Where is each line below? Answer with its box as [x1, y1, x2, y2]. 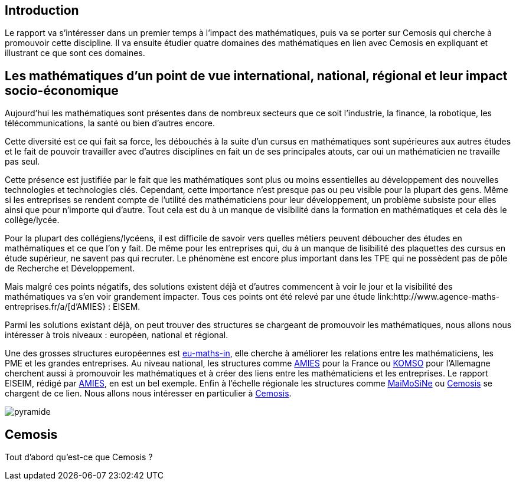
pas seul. [5, 156, 40, 167]
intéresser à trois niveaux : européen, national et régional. [5, 330, 228, 340]
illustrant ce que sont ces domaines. [5, 48, 145, 58]
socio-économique [5, 83, 119, 98]
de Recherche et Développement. [5, 263, 135, 274]
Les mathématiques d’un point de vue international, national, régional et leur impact [5, 68, 508, 83]
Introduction [5, 3, 79, 18]
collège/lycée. [5, 215, 60, 225]
